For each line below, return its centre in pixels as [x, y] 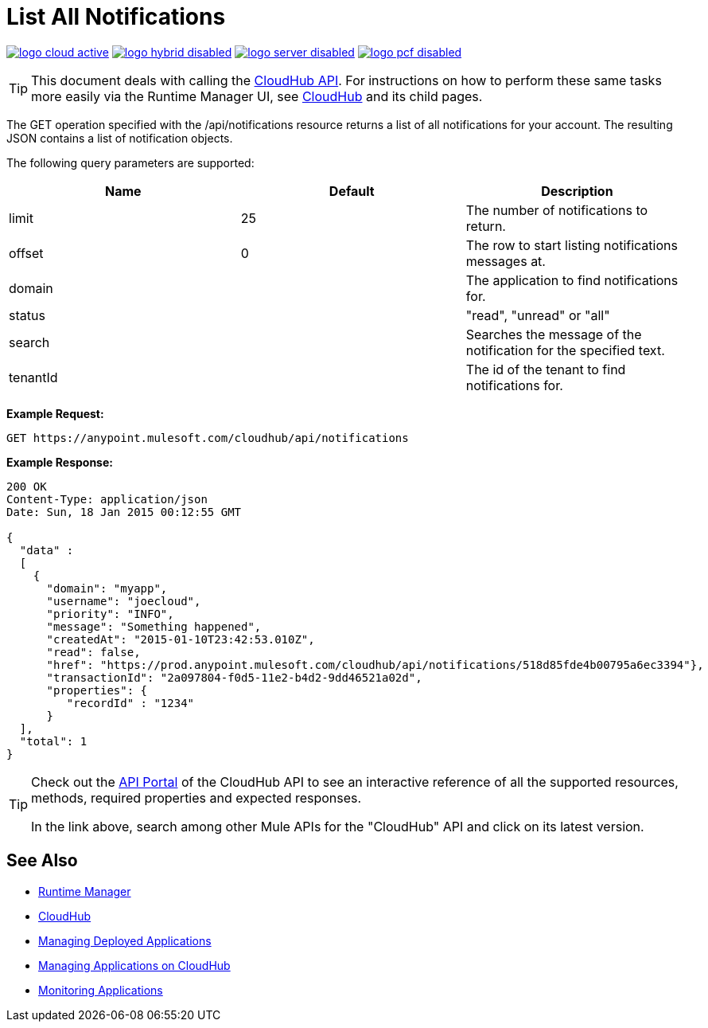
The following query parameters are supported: [130, 162]
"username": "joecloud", [124, 601]
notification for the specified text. [565, 350]
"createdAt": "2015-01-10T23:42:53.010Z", [181, 639]
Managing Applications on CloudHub [134, 965]
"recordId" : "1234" [130, 703]
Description [577, 191]
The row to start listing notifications [572, 245]
